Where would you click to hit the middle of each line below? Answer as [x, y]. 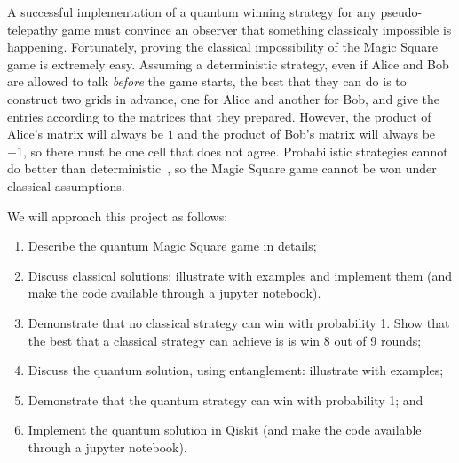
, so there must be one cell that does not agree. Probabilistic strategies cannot [235, 151]
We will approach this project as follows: [118, 216]
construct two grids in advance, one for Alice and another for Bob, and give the [224, 98]
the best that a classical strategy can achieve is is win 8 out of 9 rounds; [225, 340]
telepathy [32, 29]
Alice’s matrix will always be [85, 134]
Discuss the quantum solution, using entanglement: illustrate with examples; [236, 370]
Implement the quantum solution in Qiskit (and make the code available [225, 430]
